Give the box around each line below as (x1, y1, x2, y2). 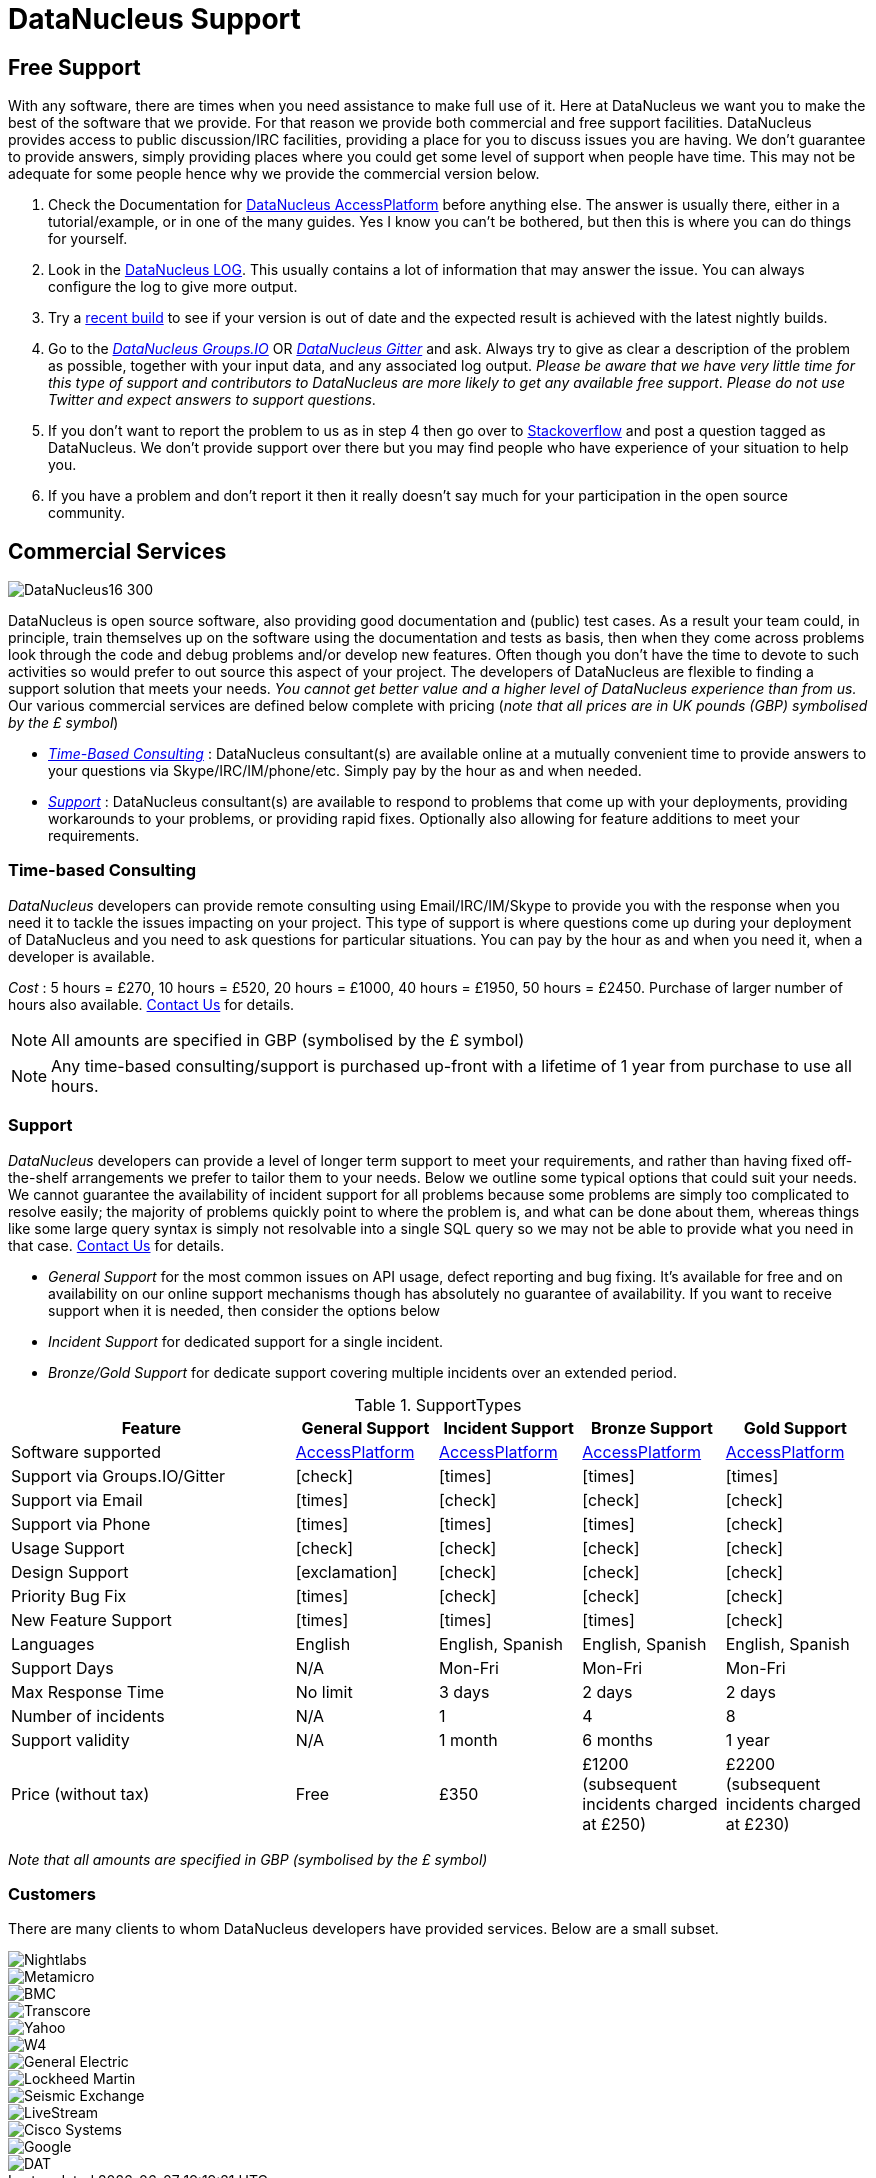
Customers (8, 1883, 96, 1904)
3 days (438, 1681, 490, 1702)
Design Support (11, 1561, 129, 1582)
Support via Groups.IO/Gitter (11, 1465, 226, 1486)
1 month (438, 1729, 498, 1750)
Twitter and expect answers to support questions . (48, 391, 376, 409)
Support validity (11, 1729, 130, 1750)
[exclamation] (295, 1561, 398, 1582)
